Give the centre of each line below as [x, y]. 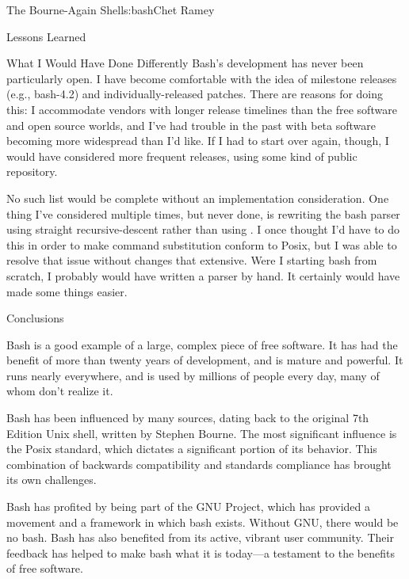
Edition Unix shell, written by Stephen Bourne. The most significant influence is [202, 433]
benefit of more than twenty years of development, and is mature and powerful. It [205, 360]
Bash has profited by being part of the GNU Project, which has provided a [189, 507]
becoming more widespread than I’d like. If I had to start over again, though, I [198, 141]
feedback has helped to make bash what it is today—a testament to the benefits [201, 552]
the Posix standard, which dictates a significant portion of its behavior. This [192, 449]
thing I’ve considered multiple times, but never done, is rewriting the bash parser [203, 213]
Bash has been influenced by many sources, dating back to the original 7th [188, 418]
